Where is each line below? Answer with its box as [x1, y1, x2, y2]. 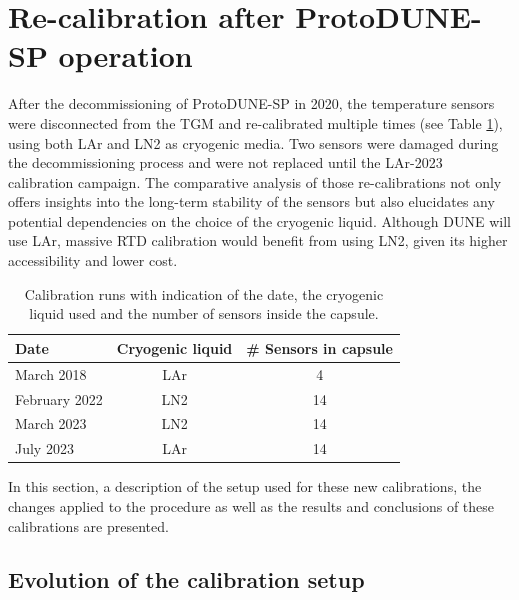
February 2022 [15, 388, 103, 409]
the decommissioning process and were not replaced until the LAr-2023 [8, 152, 443, 173]
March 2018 [15, 363, 87, 384]
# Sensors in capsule [246, 337, 393, 358]
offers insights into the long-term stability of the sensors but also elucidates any [8, 191, 495, 212]
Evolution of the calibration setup [8, 564, 365, 595]
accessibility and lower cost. [8, 250, 178, 271]
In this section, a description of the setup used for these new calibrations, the [8, 476, 482, 497]
